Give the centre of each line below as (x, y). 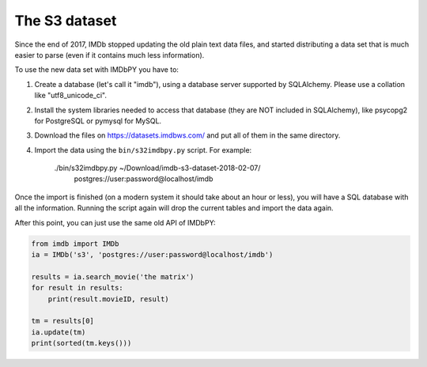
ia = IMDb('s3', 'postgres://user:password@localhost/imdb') (152, 254)
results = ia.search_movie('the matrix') (113, 276)
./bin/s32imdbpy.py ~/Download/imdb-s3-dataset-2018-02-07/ (157, 168)
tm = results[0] (63, 321)
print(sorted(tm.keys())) (81, 343)
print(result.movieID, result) (108, 299)
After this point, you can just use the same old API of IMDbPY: (115, 222)
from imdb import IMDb (75, 244)
